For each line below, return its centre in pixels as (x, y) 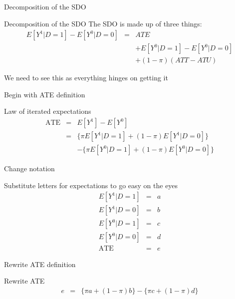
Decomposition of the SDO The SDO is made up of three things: (103, 23)
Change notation (29, 168)
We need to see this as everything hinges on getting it (86, 78)
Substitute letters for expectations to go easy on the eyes (91, 185)
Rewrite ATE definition (40, 264)
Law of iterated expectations (48, 111)
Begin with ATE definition (45, 94)
